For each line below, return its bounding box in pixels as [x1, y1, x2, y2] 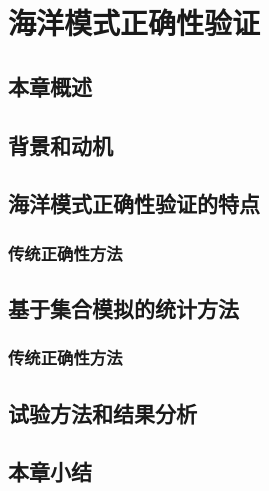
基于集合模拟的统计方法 [8, 292, 239, 323]
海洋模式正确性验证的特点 [8, 188, 260, 219]
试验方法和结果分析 [8, 397, 197, 428]
